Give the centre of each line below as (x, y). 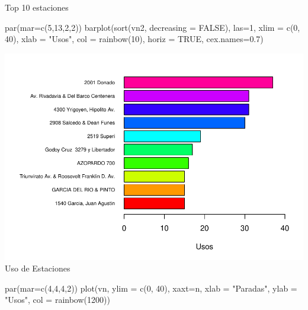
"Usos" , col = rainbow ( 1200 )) (57, 300)
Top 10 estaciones (37, 7)
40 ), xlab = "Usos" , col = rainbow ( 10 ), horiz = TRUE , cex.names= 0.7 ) (134, 39)
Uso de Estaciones (38, 268)
